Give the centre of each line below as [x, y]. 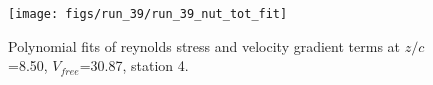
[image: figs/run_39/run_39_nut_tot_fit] [148, 14]
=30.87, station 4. [134, 65]
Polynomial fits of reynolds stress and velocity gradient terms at [204, 45]
